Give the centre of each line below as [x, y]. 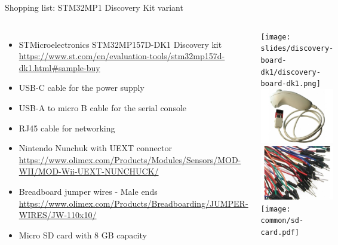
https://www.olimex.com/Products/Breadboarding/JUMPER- [133, 203]
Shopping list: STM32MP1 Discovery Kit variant [94, 7]
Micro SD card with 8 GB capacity [83, 235]
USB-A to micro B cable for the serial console [103, 107]
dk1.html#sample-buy [59, 67]
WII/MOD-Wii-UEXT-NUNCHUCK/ [89, 171]
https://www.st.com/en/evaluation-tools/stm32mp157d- [122, 56]
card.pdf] [280, 232]
